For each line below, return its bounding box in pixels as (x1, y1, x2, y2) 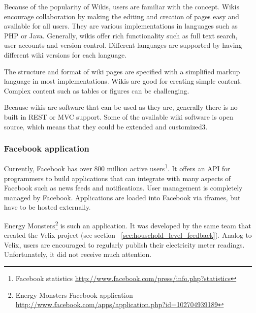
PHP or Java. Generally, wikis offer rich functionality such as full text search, (4, 30, 238, 40)
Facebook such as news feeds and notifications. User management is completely (4, 183, 243, 193)
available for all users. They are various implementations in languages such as (4, 21, 238, 31)
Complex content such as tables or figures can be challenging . (4, 85, 190, 95)
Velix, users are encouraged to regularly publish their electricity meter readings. (4, 239, 245, 250)
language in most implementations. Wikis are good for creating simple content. (4, 76, 242, 86)
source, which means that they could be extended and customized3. (4, 121, 208, 131)
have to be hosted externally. (4, 202, 91, 212)
